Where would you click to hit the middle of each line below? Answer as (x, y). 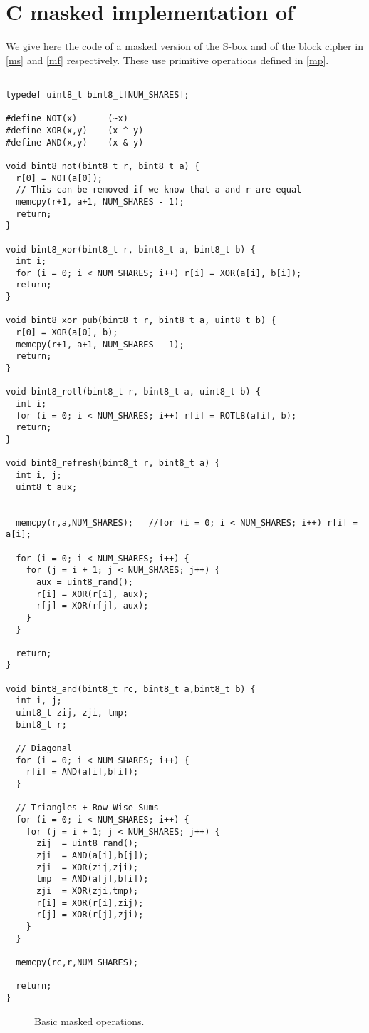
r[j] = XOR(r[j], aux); (92, 606)
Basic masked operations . (89, 1021)
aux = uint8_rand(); (84, 582)
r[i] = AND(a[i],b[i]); (82, 772)
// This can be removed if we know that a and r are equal (159, 190)
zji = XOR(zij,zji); (87, 867)
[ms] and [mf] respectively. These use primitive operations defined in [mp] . (167, 60)
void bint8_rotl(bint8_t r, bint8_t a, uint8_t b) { (133, 392)
